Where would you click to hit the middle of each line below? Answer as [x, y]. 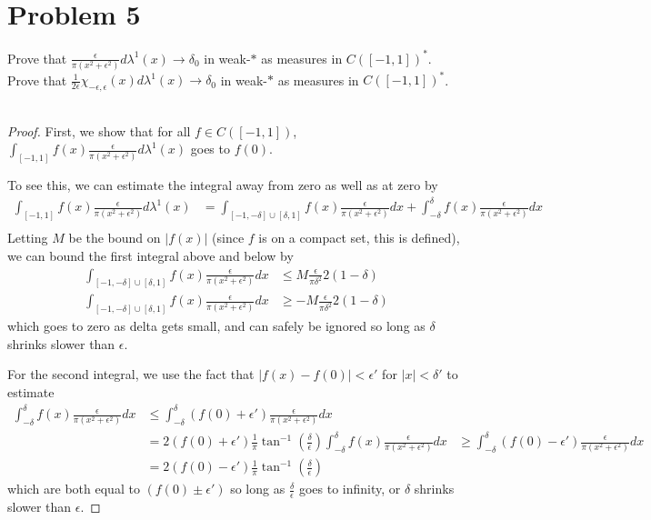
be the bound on [115, 238]
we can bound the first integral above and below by [150, 255]
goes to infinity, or [350, 489]
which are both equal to [74, 489]
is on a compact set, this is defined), [359, 238]
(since [228, 238]
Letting [28, 238]
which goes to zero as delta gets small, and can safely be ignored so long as [216, 326]
